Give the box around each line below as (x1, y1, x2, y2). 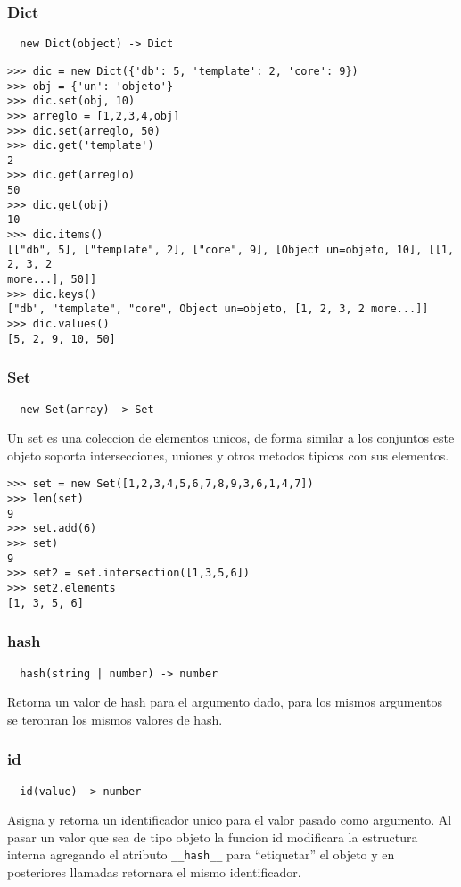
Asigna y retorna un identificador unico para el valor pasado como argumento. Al (7, 810, 452, 829)
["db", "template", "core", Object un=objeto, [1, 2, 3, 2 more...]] (7, 303, 429, 316)
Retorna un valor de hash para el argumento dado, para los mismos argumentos (7, 692, 443, 711)
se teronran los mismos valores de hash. (7, 709, 223, 728)
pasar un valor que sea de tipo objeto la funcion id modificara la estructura (7, 827, 418, 846)
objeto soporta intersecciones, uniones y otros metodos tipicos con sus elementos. (7, 445, 449, 464)
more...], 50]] (7, 273, 97, 286)
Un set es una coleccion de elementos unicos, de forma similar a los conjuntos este (7, 428, 455, 447)
